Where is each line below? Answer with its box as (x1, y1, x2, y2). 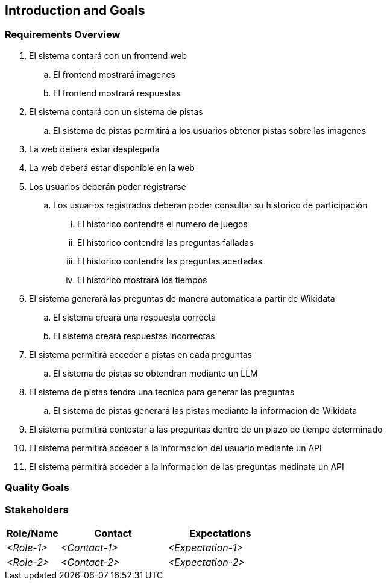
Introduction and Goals (5, 3, 145, 18)
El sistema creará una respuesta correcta (53, 311, 216, 322)
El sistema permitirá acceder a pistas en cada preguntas (29, 349, 252, 360)
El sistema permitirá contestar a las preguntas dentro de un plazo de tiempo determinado (29, 424, 383, 434)
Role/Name (7, 527, 58, 539)
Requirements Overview (5, 28, 121, 41)
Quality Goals (5, 481, 69, 494)
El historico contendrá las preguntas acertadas (77, 255, 263, 266)
